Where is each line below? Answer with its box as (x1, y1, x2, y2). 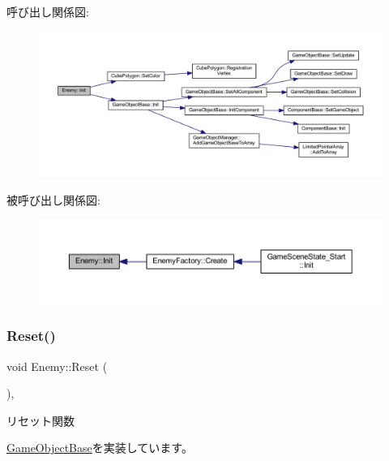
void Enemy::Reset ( (6, 357, 108, 374)
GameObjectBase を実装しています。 (6, 439, 193, 456)
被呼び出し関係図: (6, 191, 100, 208)
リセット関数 (6, 411, 75, 429)
